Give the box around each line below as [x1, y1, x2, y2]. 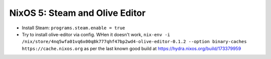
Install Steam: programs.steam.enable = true [22, 25, 125, 31]
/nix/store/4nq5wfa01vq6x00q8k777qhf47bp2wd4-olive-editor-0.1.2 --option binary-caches [22, 39, 247, 45]
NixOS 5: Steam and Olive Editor [9, 7, 146, 18]
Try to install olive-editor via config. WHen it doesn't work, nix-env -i [22, 31, 171, 37]
